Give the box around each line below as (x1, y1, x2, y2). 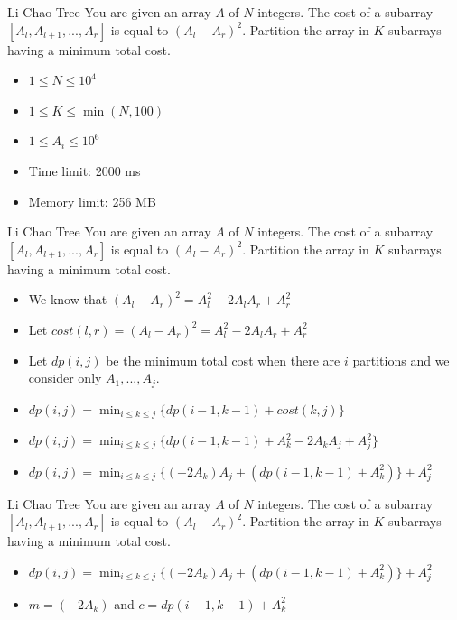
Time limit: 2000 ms (28, 161, 141, 180)
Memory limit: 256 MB (28, 191, 156, 210)
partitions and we (352, 350, 450, 369)
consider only (28, 368, 102, 387)
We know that (28, 290, 107, 309)
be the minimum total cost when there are (106, 350, 340, 369)
